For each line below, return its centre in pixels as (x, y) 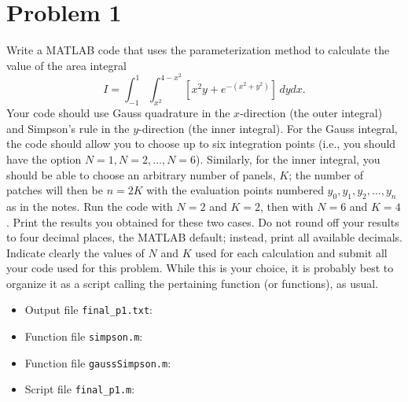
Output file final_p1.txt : (88, 310)
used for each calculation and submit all (291, 252)
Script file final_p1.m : (80, 389)
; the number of (326, 174)
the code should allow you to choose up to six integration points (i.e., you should (201, 144)
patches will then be (55, 190)
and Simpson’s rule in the (68, 128)
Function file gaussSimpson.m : (98, 362)
